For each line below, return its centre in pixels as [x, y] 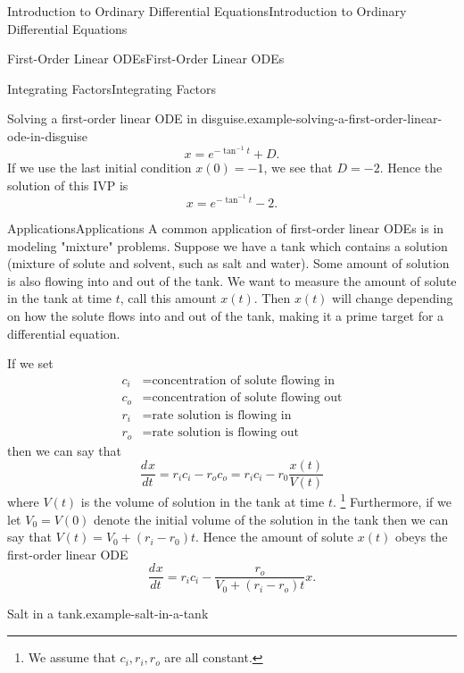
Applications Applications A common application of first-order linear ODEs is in [226, 228]
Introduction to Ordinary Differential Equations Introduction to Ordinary [207, 11]
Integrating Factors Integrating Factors [112, 88]
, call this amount [168, 298]
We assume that [72, 657]
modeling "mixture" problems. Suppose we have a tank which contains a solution [228, 245]
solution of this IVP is [68, 185]
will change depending [393, 298]
